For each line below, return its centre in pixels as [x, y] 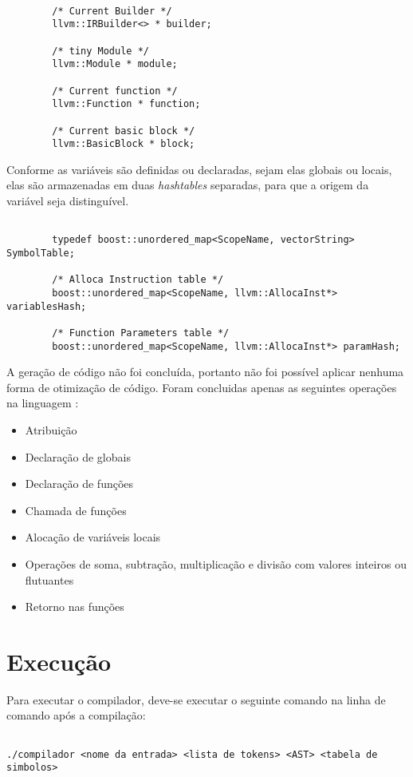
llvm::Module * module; [115, 64]
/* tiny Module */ [100, 51]
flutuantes [49, 579]
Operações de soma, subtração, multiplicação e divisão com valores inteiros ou [216, 563]
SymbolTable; [41, 253]
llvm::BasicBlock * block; [124, 144]
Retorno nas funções [75, 607]
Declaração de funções [79, 484]
